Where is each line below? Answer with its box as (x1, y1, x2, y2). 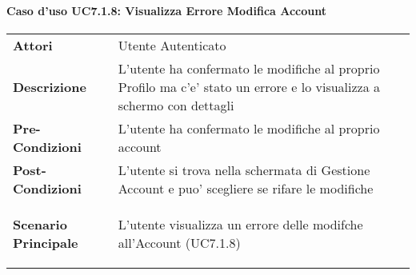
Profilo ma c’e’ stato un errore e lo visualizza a (118, 77, 381, 96)
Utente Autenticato (118, 35, 226, 54)
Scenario (13, 214, 67, 233)
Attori (13, 35, 53, 54)
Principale (13, 233, 78, 252)
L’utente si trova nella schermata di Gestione (118, 160, 370, 179)
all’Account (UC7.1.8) (118, 233, 241, 252)
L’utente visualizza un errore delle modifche (118, 214, 363, 233)
